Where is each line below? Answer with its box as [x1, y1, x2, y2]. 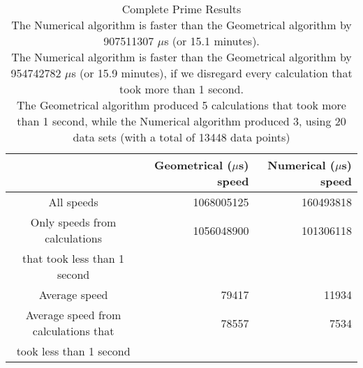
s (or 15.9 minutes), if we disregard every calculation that [71, 65, 353, 81]
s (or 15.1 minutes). [164, 33, 260, 49]
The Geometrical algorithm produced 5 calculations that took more [17, 97, 346, 113]
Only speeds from [30, 214, 117, 230]
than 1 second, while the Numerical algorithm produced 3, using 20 [17, 113, 346, 129]
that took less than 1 [22, 250, 125, 266]
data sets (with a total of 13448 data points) [73, 129, 290, 145]
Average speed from [25, 307, 121, 323]
